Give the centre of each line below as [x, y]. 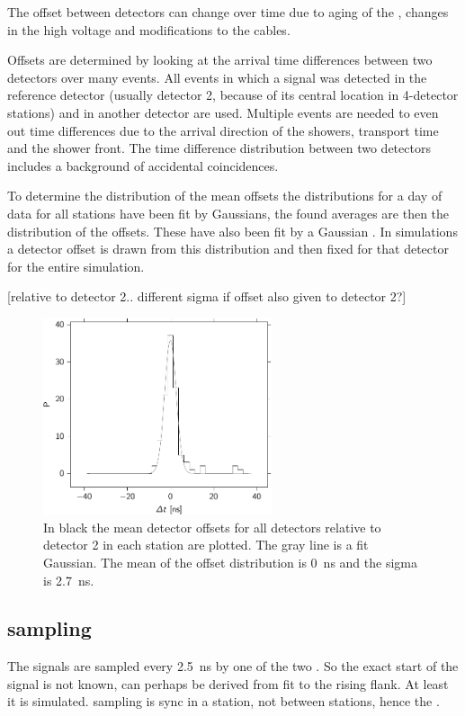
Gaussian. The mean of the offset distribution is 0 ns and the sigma [230, 562]
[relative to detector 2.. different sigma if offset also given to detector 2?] [207, 296]
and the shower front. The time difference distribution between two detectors [219, 148]
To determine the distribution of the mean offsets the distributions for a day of [225, 196]
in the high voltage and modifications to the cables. [149, 29]
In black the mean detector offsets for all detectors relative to [212, 527]
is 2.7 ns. [69, 580]
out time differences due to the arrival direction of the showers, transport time [223, 130]
